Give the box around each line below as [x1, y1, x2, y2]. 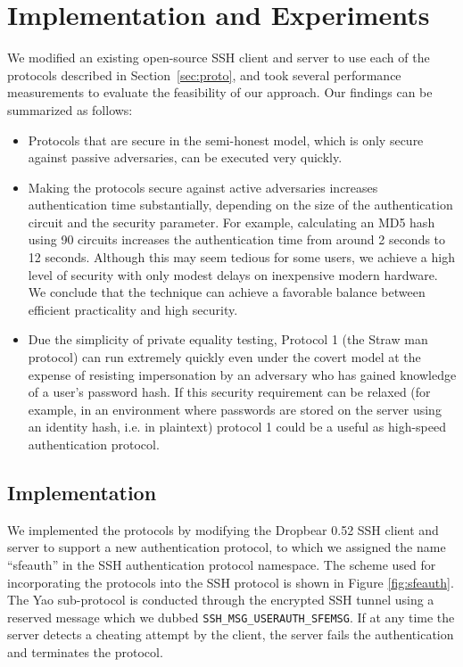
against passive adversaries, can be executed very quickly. [28, 148, 343, 167]
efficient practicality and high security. [28, 300, 238, 318]
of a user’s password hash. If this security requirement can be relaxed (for [28, 383, 431, 401]
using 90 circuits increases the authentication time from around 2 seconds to [28, 230, 446, 249]
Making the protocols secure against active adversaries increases [28, 177, 378, 196]
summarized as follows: [7, 100, 133, 119]
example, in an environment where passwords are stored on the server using [28, 399, 442, 418]
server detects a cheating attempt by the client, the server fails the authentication [7, 625, 454, 644]
